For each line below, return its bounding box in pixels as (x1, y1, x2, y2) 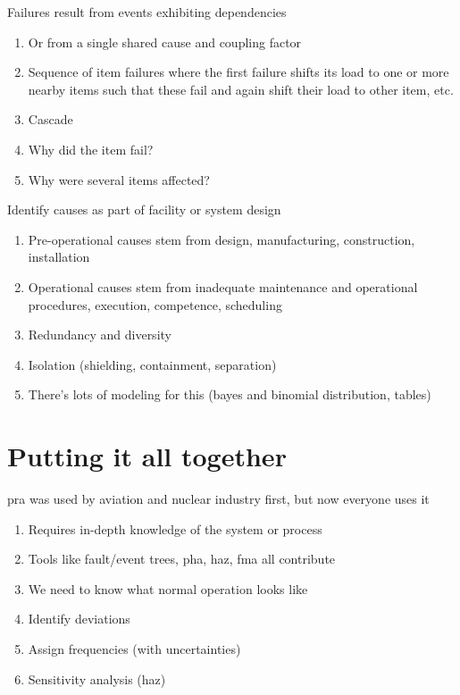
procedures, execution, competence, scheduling (28, 295, 282, 314)
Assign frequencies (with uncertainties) (28, 640, 241, 657)
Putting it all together (7, 438, 287, 474)
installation (28, 247, 90, 266)
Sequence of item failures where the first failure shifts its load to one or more (28, 63, 449, 81)
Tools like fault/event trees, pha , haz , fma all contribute (28, 549, 336, 568)
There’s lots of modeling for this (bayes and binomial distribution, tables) (28, 385, 431, 404)
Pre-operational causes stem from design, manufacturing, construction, (28, 230, 415, 248)
